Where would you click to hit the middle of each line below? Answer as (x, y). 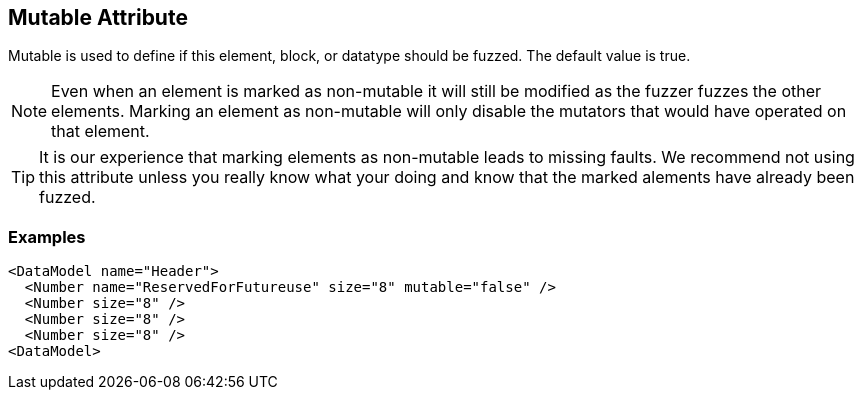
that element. (100, 131)
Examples (47, 236)
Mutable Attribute (98, 17)
